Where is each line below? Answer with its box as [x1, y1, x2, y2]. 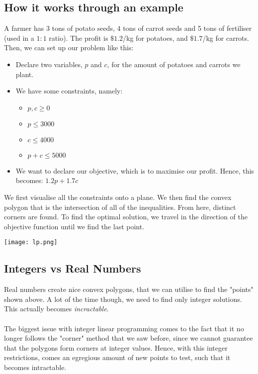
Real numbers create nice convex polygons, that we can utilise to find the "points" [4, 284, 254, 294]
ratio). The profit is [49, 32, 108, 43]
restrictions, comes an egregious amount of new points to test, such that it [4, 352, 231, 363]
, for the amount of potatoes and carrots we [107, 59, 241, 69]
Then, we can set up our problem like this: [4, 42, 134, 53]
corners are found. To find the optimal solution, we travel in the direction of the [4, 211, 248, 222]
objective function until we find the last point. [4, 221, 145, 231]
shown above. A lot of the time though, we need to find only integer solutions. [4, 293, 242, 304]
